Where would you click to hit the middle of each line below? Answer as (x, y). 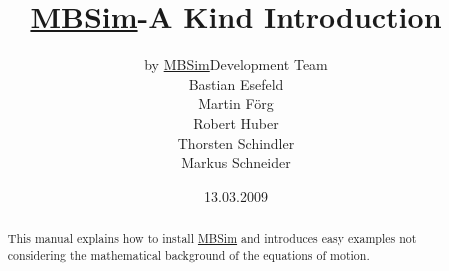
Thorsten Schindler (236, 142)
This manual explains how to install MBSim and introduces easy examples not (212, 238)
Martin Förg (236, 103)
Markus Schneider (236, 162)
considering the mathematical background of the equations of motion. (188, 254)
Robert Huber (236, 122)
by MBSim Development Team (236, 64)
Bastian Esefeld (236, 83)
